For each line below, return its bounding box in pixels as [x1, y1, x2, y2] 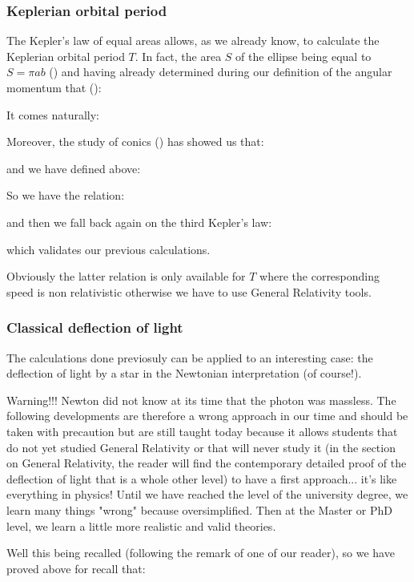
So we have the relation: [6, 187, 125, 204]
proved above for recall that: [6, 560, 146, 576]
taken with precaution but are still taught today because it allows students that [6, 422, 398, 439]
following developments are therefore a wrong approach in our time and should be [6, 407, 408, 424]
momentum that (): [6, 79, 102, 95]
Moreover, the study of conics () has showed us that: [6, 133, 264, 150]
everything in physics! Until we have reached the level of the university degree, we [6, 486, 408, 503]
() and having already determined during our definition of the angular [49, 63, 392, 80]
